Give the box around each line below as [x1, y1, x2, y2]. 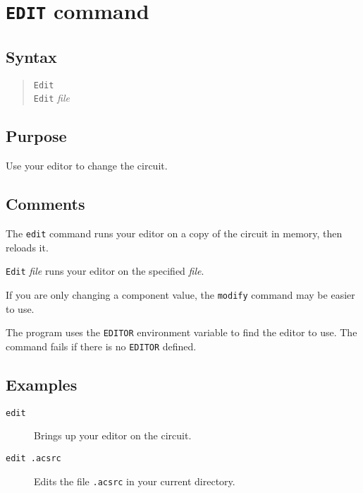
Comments [6, 193, 85, 215]
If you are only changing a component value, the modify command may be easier [6, 287, 355, 302]
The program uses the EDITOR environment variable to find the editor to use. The [6, 325, 357, 340]
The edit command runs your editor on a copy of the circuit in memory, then [6, 226, 343, 241]
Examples [6, 373, 78, 395]
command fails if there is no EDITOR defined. [6, 338, 197, 353]
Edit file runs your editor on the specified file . [6, 263, 204, 278]
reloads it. [6, 239, 49, 254]
